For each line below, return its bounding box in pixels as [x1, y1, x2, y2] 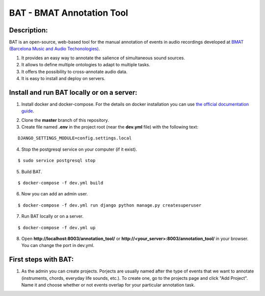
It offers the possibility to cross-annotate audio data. [21, 69, 128, 75]
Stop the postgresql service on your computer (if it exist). [21, 146, 137, 152]
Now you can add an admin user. [21, 191, 88, 197]
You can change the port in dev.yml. [21, 242, 95, 248]
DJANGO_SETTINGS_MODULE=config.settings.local [18, 135, 132, 141]
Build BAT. [21, 168, 42, 174]
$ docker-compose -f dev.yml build [18, 180, 104, 186]
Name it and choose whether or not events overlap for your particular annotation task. [21, 282, 195, 288]
